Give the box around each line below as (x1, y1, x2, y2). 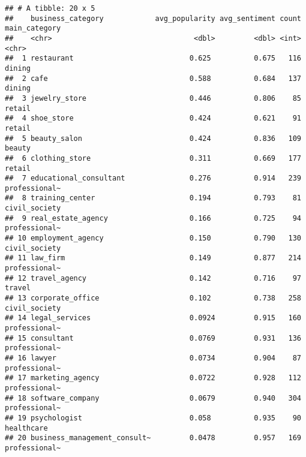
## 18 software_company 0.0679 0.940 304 (5, 393, 301, 402)
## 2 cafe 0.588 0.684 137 (5, 74, 301, 83)
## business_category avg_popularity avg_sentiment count (5, 14, 301, 23)
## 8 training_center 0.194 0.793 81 (5, 194, 301, 203)
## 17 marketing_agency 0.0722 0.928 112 (5, 374, 301, 383)
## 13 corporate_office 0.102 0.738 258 (5, 294, 301, 303)
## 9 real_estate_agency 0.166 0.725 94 (5, 214, 301, 223)
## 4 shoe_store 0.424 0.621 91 (5, 114, 301, 123)
